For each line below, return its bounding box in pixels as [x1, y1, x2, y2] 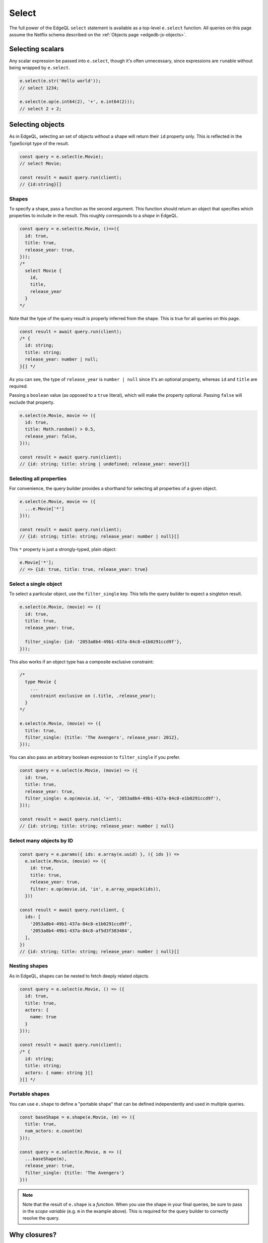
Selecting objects [9, 120, 65, 129]
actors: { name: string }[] [25, 1069, 93, 1075]
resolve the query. [22, 1215, 60, 1221]
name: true [30, 1014, 57, 1020]
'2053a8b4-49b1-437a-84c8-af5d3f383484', [30, 928, 133, 933]
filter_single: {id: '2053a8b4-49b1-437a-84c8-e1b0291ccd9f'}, [25, 639, 182, 645]
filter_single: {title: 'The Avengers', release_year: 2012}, [25, 735, 180, 740]
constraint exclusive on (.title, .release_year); [30, 693, 156, 699]
